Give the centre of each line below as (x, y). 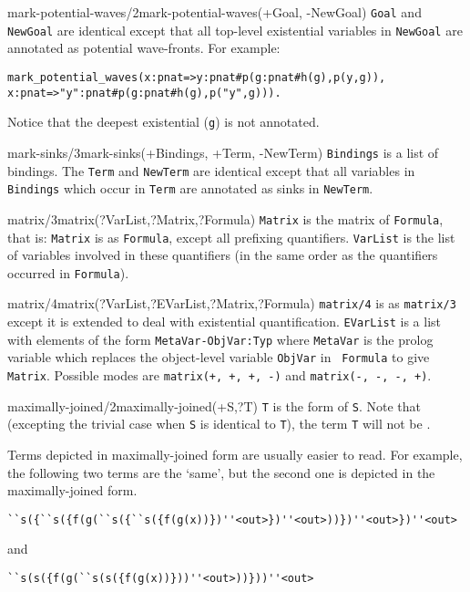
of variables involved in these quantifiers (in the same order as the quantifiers (223, 255)
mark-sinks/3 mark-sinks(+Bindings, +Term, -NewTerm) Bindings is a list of (223, 152)
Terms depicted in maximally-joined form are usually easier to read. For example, (235, 454)
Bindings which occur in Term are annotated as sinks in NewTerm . (190, 188)
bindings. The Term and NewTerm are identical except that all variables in (211, 170)
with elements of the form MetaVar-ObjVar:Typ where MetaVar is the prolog (220, 339)
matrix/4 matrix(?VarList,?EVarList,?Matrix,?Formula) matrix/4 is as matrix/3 (232, 303)
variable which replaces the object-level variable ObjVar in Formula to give (219, 357)
